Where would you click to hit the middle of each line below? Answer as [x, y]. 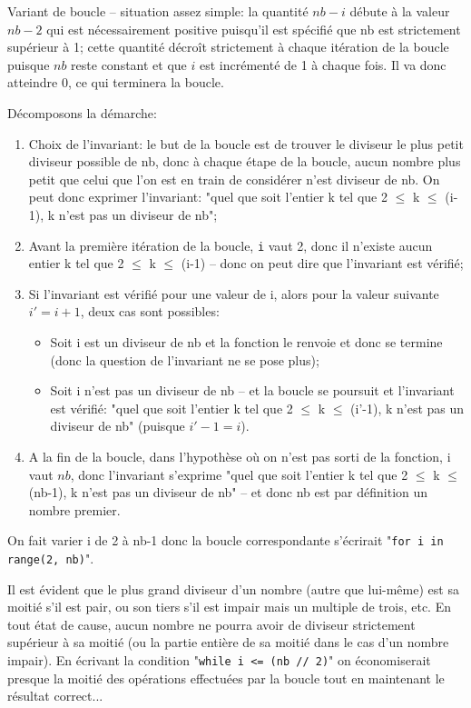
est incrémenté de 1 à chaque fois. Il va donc [323, 64]
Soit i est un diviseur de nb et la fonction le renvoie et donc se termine [246, 341]
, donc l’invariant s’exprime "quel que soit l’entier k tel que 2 [239, 474]
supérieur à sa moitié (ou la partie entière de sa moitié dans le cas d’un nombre [228, 642]
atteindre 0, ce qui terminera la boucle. [116, 82]
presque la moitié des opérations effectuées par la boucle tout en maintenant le [226, 678]
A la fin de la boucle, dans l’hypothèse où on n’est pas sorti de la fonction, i [240, 456]
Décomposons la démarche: [82, 112]
